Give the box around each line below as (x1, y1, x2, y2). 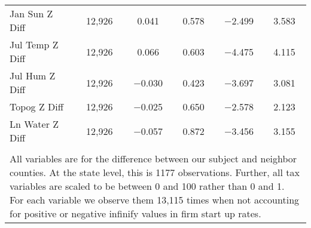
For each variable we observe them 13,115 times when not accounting (10, 193, 300, 207)
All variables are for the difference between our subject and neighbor (10, 152, 297, 165)
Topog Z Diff (10, 100, 64, 113)
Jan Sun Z (10, 7, 53, 20)
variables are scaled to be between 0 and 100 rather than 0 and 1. (10, 179, 285, 193)
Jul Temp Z (10, 38, 59, 51)
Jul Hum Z (10, 69, 56, 82)
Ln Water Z (10, 117, 59, 131)
